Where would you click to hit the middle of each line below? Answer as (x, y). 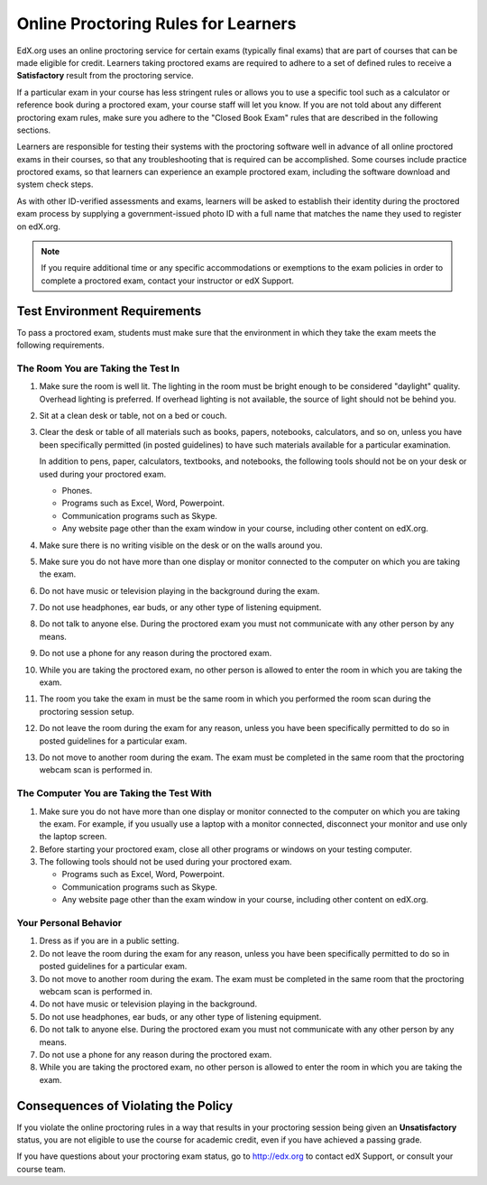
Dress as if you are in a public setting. (109, 941)
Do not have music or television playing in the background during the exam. (179, 590)
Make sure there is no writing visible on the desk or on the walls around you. (181, 545)
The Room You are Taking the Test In (98, 368)
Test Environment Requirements (109, 311)
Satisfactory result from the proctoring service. (105, 76)
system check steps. (55, 184)
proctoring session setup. (87, 711)
